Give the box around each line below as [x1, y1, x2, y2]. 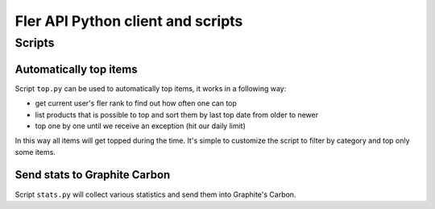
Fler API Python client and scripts [14, 12, 243, 30]
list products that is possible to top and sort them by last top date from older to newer [35, 110, 318, 119]
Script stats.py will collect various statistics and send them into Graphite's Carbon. [14, 190, 296, 199]
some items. [14, 147, 56, 157]
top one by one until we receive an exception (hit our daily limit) [35, 121, 246, 131]
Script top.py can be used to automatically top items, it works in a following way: [14, 83, 287, 93]
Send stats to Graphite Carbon [14, 168, 171, 182]
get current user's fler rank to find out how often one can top [35, 98, 238, 108]
